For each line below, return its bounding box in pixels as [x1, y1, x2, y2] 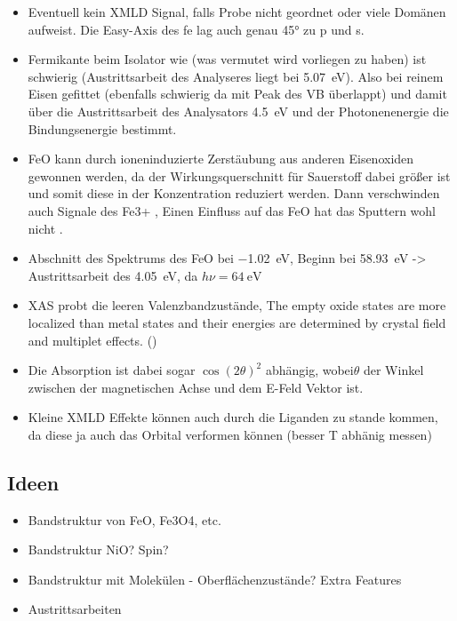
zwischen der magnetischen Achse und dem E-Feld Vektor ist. [28, 378, 364, 396]
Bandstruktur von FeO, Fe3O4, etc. [28, 510, 221, 529]
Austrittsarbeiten [28, 600, 122, 618]
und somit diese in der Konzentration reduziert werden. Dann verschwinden [28, 184, 440, 203]
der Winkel [363, 361, 424, 379]
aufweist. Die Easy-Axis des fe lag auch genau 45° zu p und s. [28, 20, 365, 38]
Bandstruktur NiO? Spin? [28, 540, 169, 559]
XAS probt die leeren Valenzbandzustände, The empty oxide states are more [28, 296, 446, 314]
